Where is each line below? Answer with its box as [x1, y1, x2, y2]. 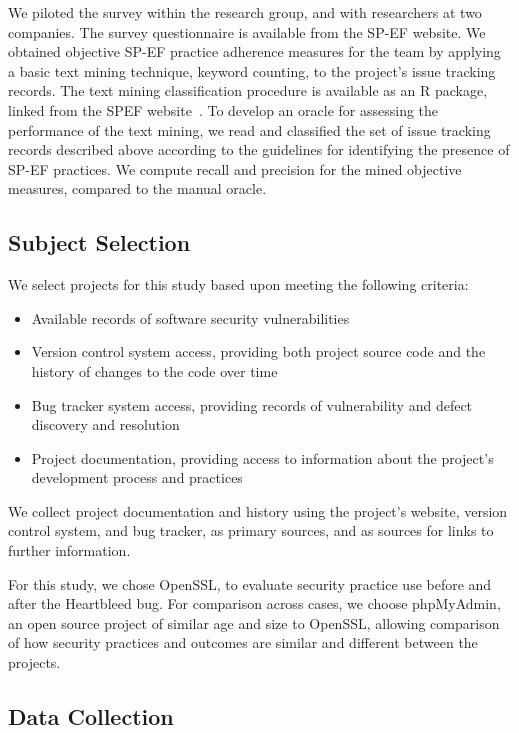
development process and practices [31, 467, 243, 488]
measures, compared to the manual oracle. [8, 178, 267, 199]
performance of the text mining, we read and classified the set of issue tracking [8, 119, 491, 140]
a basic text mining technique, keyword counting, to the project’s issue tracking [8, 60, 496, 81]
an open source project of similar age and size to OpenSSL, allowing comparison [8, 612, 500, 633]
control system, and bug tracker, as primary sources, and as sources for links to [8, 520, 494, 541]
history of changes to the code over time [31, 360, 278, 381]
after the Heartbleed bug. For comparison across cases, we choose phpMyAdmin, [8, 593, 501, 614]
